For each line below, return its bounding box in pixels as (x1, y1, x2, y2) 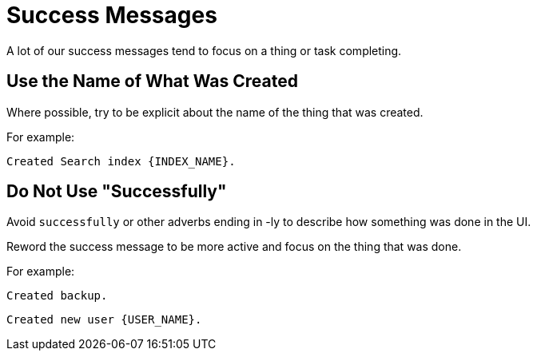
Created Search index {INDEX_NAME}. (6, 154, 236, 168)
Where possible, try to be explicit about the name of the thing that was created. (6, 105, 424, 119)
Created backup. (6, 289, 108, 303)
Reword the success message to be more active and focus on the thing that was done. (6, 240, 462, 254)
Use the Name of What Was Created (6, 71, 298, 92)
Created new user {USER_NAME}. (6, 313, 202, 327)
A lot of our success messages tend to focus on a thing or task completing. (6, 43, 402, 58)
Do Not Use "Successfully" (6, 181, 227, 202)
